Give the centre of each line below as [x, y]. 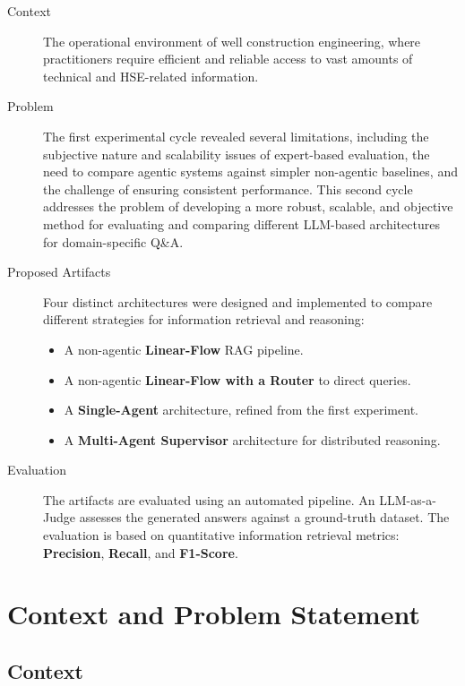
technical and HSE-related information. [151, 76]
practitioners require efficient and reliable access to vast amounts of [228, 59]
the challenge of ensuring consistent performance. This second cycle [228, 189]
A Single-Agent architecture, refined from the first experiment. [241, 410]
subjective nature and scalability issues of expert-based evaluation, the [237, 154]
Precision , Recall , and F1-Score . [141, 552]
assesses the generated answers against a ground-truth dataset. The [264, 517]
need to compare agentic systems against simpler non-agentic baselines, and [250, 171]
